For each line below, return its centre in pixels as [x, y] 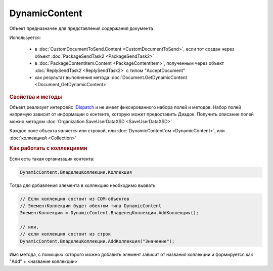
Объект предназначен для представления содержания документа [81, 28]
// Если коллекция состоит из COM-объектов [75, 199]
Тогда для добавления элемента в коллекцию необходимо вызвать [82, 185]
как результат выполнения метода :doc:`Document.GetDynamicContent [111, 77]
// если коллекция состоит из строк [65, 234]
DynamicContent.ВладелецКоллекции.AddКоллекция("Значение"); [97, 241]
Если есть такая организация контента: [52, 159]
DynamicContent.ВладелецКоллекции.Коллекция [76, 172]
